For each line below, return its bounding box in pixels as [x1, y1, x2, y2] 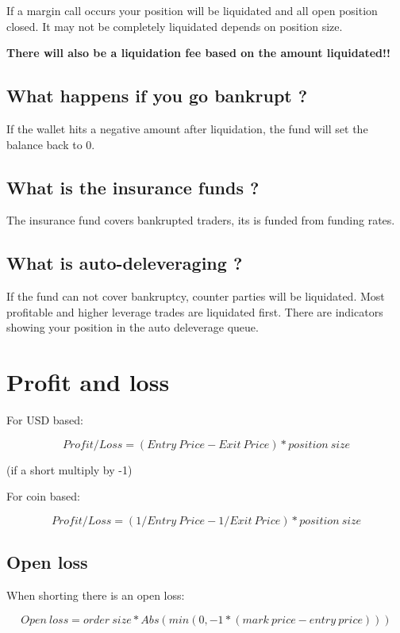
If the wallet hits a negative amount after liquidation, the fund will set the [6, 120, 368, 136]
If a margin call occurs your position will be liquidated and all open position [6, 2, 378, 18]
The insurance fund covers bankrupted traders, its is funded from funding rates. [6, 212, 395, 228]
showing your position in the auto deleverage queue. [6, 319, 259, 336]
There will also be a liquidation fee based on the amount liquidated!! [6, 44, 390, 61]
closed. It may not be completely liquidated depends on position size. [6, 17, 343, 34]
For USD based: [6, 412, 83, 428]
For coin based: [6, 488, 80, 504]
